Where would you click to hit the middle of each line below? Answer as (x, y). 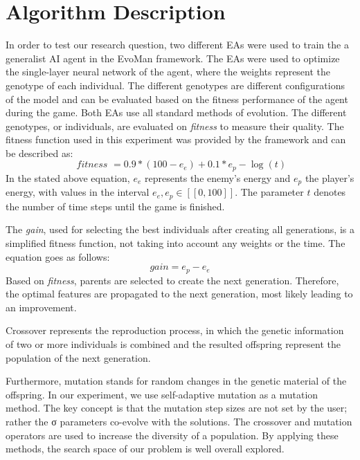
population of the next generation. (78, 357)
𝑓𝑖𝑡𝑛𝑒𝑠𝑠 (92, 165)
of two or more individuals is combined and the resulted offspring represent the (173, 344)
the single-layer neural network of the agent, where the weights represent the (168, 72)
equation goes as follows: (58, 256)
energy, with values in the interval (78, 192)
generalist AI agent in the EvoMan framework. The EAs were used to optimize (173, 58)
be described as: (39, 153)
